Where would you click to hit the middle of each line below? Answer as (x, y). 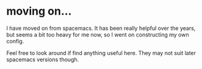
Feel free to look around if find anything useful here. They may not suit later (101, 53)
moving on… (39, 11)
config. (15, 41)
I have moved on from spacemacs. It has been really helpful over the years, (101, 28)
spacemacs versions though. (43, 59)
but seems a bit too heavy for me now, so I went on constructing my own (98, 34)
